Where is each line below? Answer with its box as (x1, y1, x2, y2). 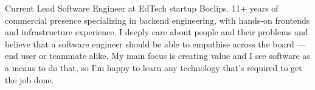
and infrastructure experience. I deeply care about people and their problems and (5, 26, 308, 38)
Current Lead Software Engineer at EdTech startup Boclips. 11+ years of (5, 2, 279, 14)
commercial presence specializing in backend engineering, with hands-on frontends (5, 13, 310, 26)
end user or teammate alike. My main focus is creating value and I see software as (5, 49, 310, 62)
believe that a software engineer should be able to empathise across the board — (5, 37, 306, 50)
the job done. (5, 73, 54, 86)
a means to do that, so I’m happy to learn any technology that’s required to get (5, 61, 302, 74)
